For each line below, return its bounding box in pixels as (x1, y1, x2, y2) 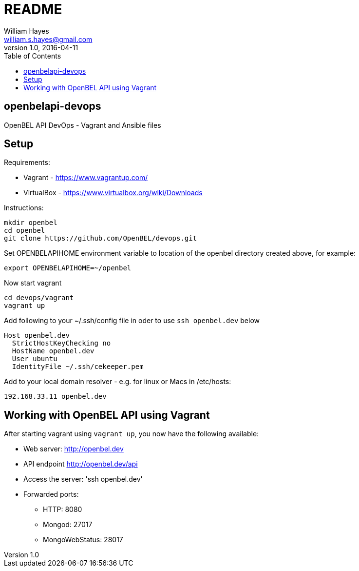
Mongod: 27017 (43, 520, 93, 529)
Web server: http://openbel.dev (23, 445, 124, 453)
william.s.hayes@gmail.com (4, 35, 93, 43)
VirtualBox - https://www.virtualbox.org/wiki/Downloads (23, 188, 203, 197)
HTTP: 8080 (43, 505, 82, 514)
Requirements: (4, 158, 50, 167)
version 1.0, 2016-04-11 (4, 43, 78, 52)
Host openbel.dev (4, 331, 70, 340)
